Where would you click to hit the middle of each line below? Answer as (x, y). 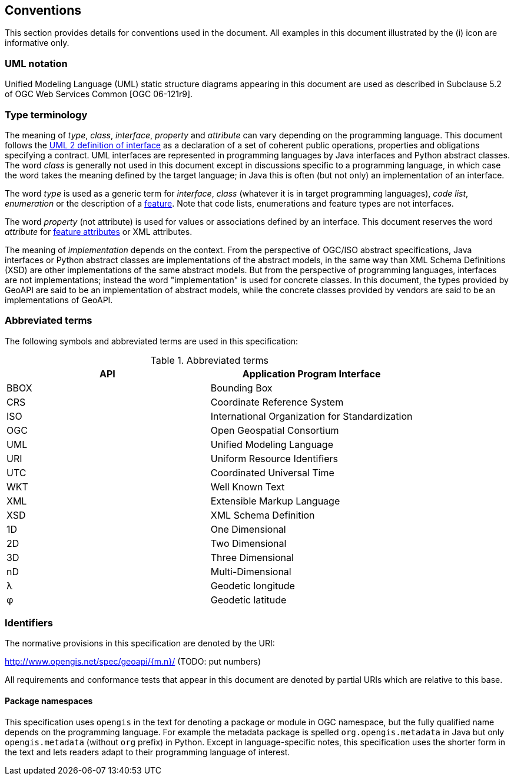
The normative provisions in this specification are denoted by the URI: (140, 643)
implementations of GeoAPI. (59, 300)
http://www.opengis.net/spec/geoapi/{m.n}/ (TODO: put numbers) (133, 662)
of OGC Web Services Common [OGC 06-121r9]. (99, 94)
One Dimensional (248, 529)
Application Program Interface (311, 374)
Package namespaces (49, 701)
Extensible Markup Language (275, 501)
